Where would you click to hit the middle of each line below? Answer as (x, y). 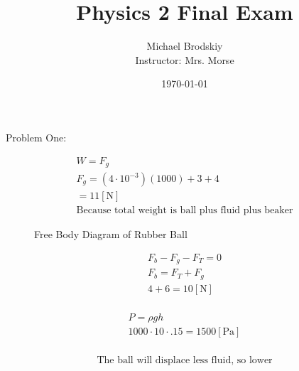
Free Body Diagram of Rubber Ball (111, 234)
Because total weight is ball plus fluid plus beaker (185, 211)
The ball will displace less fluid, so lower (185, 360)
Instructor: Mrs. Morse (185, 59)
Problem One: (36, 137)
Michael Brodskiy (185, 46)
